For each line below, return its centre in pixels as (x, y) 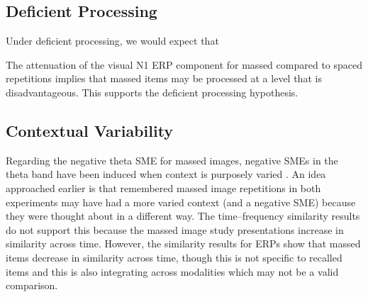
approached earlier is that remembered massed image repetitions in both (163, 187)
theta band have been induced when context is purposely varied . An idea (166, 174)
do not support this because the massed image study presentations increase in (175, 229)
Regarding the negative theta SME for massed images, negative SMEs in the (172, 160)
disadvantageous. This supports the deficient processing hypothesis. (152, 92)
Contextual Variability (90, 130)
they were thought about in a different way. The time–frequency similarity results (183, 216)
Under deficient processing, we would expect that (112, 41)
